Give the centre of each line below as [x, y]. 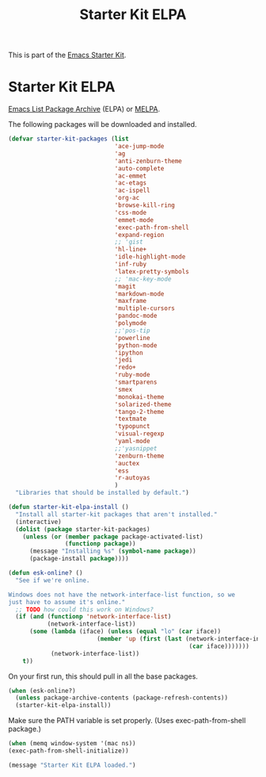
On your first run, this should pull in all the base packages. [103, 676]
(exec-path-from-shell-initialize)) [68, 751]
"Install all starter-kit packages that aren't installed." [116, 514]
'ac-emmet [131, 176]
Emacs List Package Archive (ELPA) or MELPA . [84, 109]
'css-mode [131, 212]
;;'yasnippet [136, 448]
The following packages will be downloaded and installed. [103, 124]
